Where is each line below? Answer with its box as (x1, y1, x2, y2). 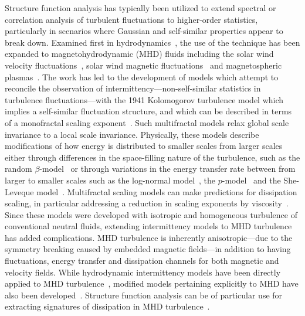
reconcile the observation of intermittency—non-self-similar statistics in (5, 82, 261, 94)
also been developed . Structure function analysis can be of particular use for (5, 288, 283, 301)
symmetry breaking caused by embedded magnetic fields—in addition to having (5, 243, 291, 255)
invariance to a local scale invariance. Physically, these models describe (5, 128, 259, 140)
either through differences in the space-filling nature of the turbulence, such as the (5, 151, 300, 163)
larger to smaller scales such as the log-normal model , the (5, 174, 216, 186)
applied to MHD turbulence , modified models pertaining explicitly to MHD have (5, 277, 299, 290)
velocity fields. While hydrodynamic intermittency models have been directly (5, 266, 281, 278)
